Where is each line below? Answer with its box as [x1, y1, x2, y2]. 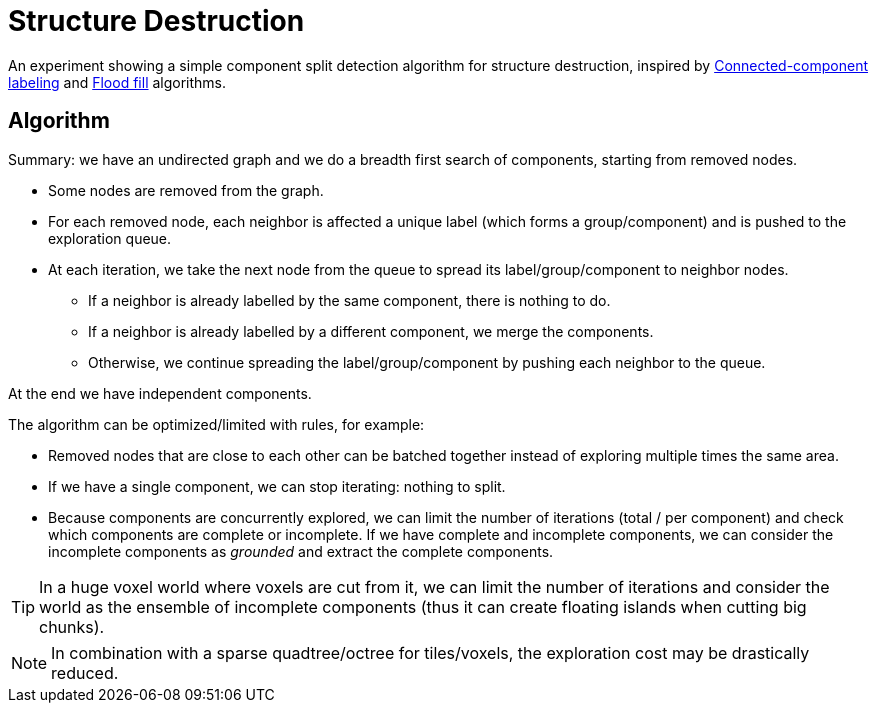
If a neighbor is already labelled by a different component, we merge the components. [88, 322, 654, 340]
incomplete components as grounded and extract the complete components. [48, 542, 554, 560]
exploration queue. [48, 229, 172, 247]
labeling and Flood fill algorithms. [8, 73, 227, 91]
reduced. [51, 662, 119, 683]
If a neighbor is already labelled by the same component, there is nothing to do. [88, 291, 611, 309]
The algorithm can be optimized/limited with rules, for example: [8, 415, 425, 433]
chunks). [39, 616, 105, 637]
